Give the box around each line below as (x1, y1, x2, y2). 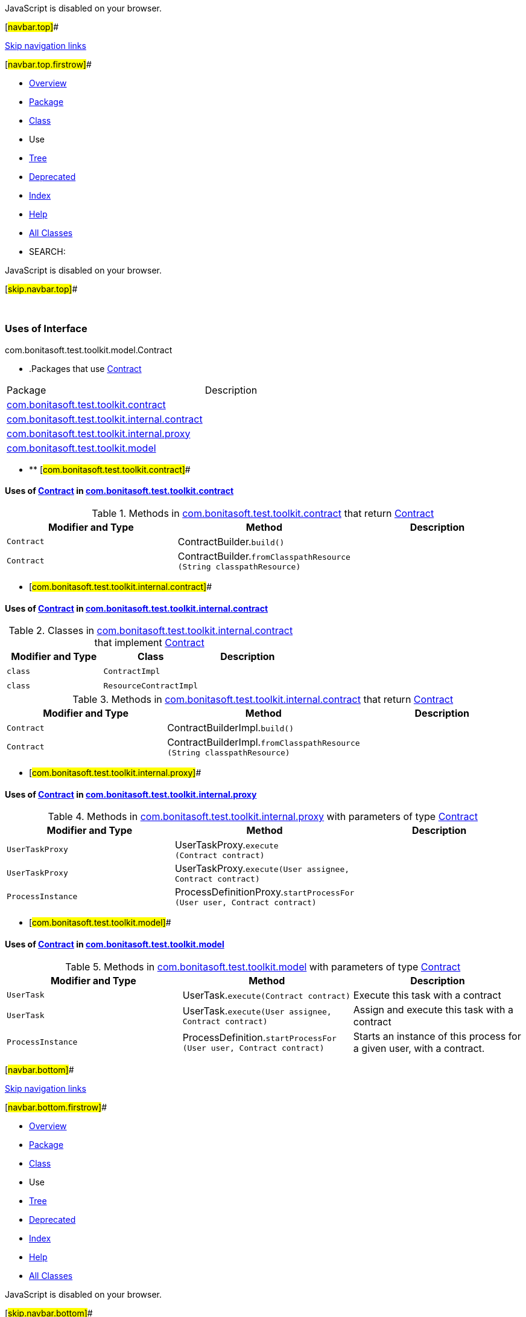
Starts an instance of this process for (353, 1030, 521, 1042)
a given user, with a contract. (353, 1042, 485, 1054)
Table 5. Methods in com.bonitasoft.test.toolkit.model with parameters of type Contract (65, 960, 461, 973)
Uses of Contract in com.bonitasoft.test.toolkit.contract (5, 485, 234, 496)
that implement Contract (94, 636, 204, 649)
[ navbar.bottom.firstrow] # (5, 1101, 107, 1112)
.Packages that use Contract (29, 363, 142, 374)
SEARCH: (29, 246, 66, 257)
